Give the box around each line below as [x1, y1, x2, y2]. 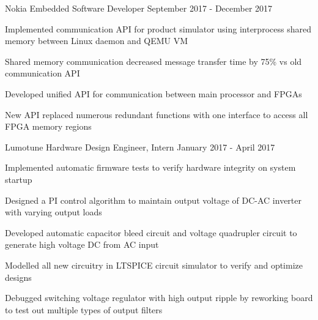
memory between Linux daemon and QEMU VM [5, 34, 188, 47]
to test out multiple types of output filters [5, 303, 163, 316]
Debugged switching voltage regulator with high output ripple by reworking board [5, 291, 313, 304]
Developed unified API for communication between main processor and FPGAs [5, 87, 302, 100]
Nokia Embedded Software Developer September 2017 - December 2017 [5, 2, 273, 14]
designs [5, 270, 32, 283]
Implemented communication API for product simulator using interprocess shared [5, 22, 311, 35]
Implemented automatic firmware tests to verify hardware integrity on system [5, 161, 296, 174]
